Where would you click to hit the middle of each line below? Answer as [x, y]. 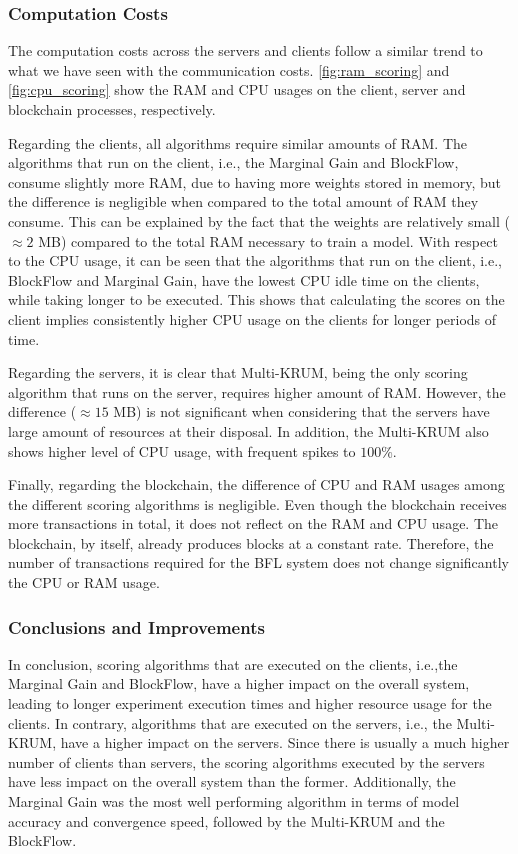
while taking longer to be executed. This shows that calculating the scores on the [256, 299]
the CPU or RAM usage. [84, 582]
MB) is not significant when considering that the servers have [301, 411]
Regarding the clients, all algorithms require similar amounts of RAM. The [238, 142]
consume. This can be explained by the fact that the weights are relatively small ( [259, 220]
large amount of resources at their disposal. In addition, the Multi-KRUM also [248, 430]
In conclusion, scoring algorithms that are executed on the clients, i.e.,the [233, 663]
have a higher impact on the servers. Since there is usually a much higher [285, 742]
